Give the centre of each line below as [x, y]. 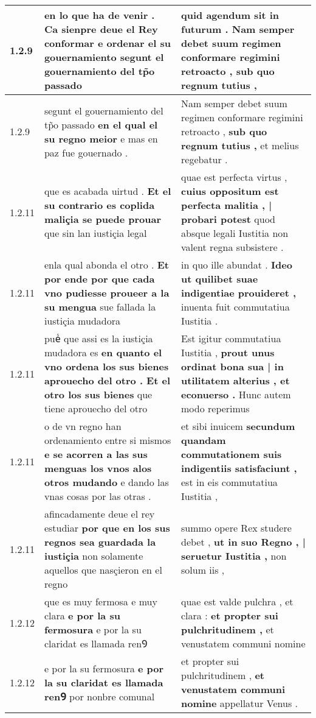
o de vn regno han [83, 426]
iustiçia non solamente [94, 556]
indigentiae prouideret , [239, 293]
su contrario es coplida [99, 205]
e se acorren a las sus [96, 454]
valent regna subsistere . [232, 247]
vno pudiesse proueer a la [107, 293]
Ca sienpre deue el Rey [101, 29]
